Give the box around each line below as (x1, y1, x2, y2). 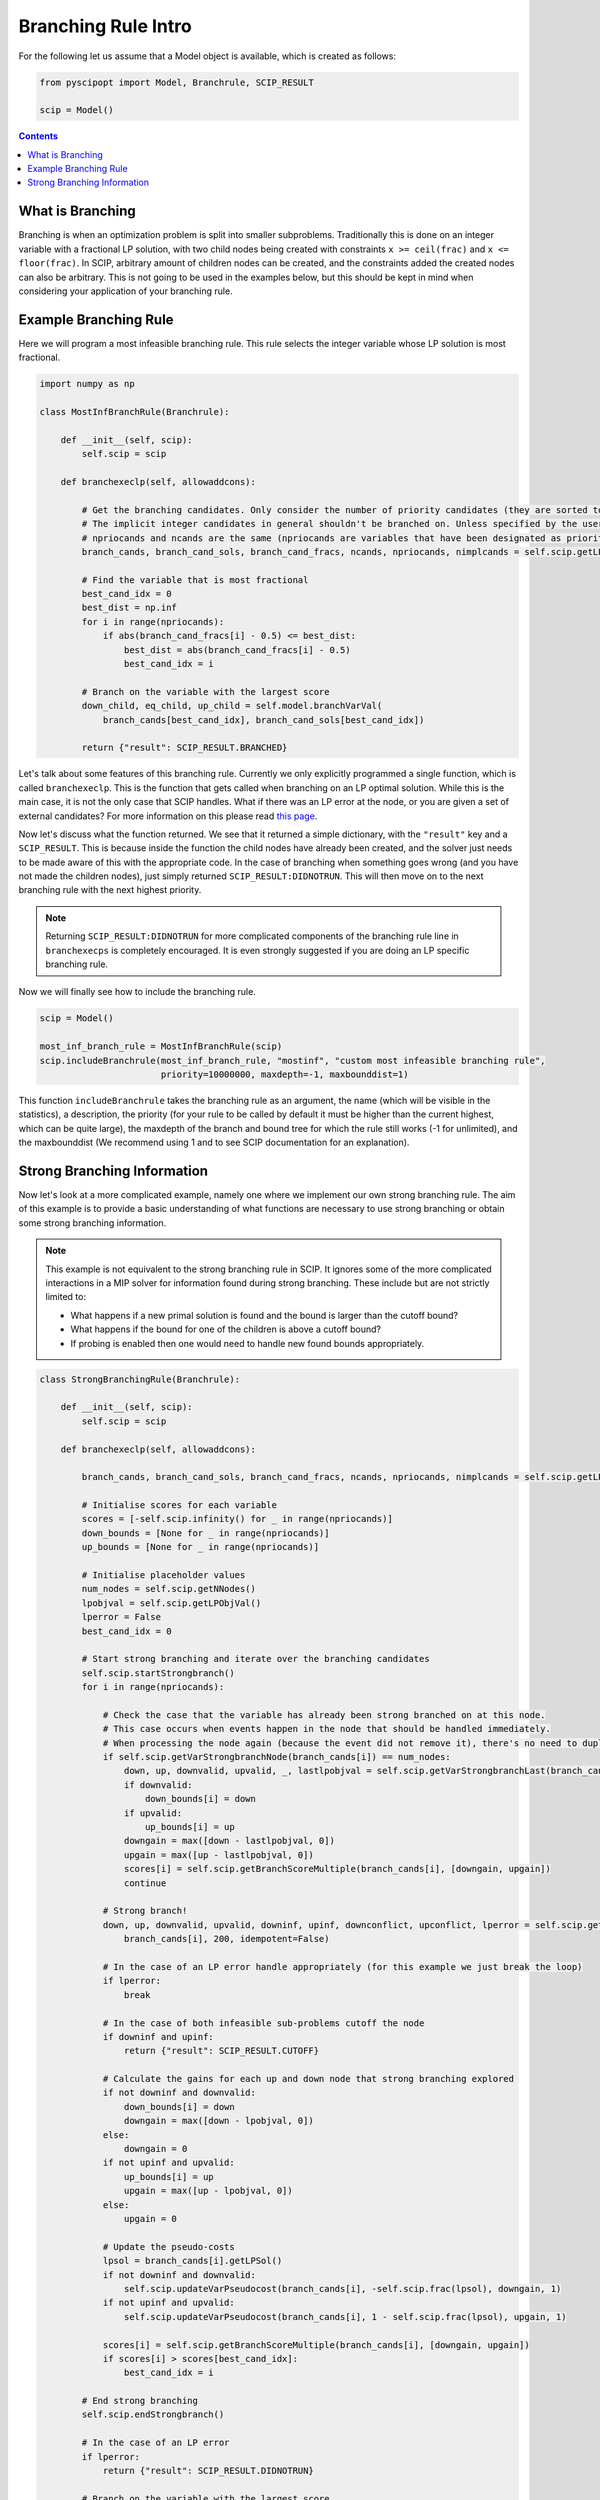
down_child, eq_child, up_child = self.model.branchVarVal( (81, 700, 383, 712)
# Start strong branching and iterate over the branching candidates (81, 1653, 430, 1665)
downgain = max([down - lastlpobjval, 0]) (123, 1835, 335, 1847)
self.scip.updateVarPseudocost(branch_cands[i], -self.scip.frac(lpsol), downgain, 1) (123, 2283, 562, 2294)
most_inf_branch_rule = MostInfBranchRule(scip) (39, 1041, 283, 1052)
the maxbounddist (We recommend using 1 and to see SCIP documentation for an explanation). (18, 1136, 410, 1149)
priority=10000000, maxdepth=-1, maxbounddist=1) (160, 1068, 409, 1080)
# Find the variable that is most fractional (81, 574, 309, 585)
